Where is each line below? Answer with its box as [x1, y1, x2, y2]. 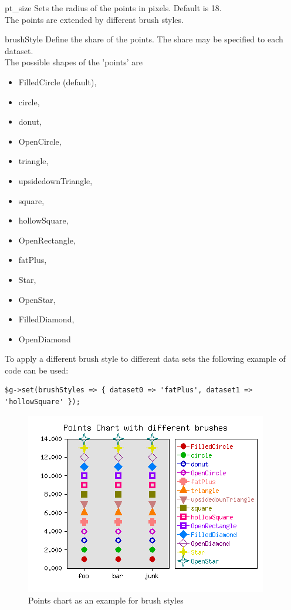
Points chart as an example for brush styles [28, 594, 184, 606]
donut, [18, 115, 42, 128]
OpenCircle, [18, 135, 62, 147]
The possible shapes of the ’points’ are [5, 56, 143, 68]
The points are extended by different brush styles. [5, 13, 184, 25]
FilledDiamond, [18, 313, 75, 325]
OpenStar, [18, 293, 56, 305]
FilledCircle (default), [18, 75, 97, 88]
